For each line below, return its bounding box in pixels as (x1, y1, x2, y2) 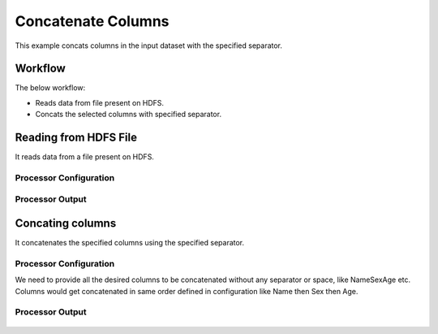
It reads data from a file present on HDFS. (15, 152, 154, 162)
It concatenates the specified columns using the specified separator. (15, 238, 245, 248)
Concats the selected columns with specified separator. (35, 110, 222, 119)
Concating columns (15, 216, 117, 231)
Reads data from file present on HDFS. (35, 98, 165, 107)
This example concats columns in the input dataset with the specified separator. (15, 41, 283, 50)
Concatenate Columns (15, 12, 170, 30)
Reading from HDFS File (15, 131, 138, 145)
